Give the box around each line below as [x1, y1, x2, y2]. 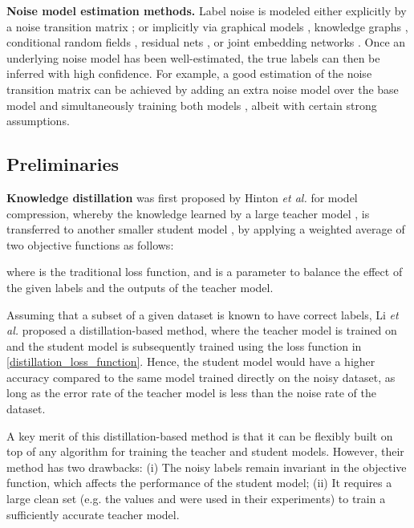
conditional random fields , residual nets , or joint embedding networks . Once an [6, 34, 406, 51]
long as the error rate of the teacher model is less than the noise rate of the [6, 384, 377, 401]
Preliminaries [6, 152, 120, 177]
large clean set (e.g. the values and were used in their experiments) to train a [6, 490, 386, 507]
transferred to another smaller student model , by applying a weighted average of [6, 221, 405, 238]
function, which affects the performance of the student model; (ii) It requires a [6, 474, 392, 491]
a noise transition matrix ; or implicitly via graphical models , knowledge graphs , [6, 18, 408, 35]
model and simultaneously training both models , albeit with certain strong [6, 96, 377, 113]
